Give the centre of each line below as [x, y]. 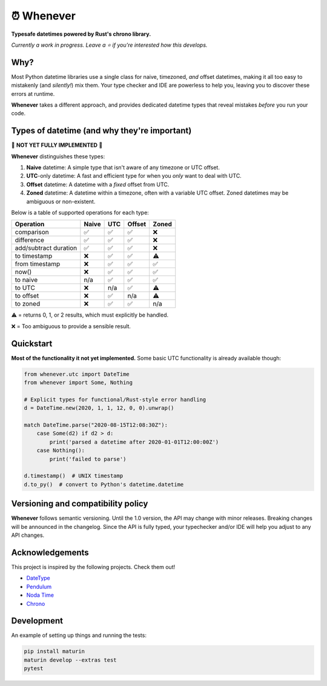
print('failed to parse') [88, 459]
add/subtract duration [46, 248]
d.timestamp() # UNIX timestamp [74, 476]
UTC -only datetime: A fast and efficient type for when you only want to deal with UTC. [134, 176]
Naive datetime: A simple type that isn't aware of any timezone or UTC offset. [123, 167]
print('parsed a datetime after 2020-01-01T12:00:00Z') [134, 442]
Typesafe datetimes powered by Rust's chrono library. [81, 34]
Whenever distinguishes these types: [58, 156]
